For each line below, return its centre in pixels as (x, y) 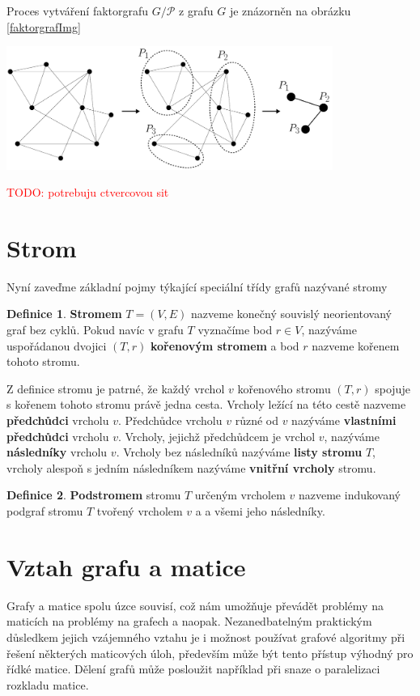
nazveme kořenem (356, 345)
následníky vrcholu (57, 452)
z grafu (196, 11)
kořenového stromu (284, 388)
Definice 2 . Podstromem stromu (94, 495)
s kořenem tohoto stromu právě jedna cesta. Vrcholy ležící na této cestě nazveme (206, 404)
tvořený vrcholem (140, 511)
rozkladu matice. (48, 684)
